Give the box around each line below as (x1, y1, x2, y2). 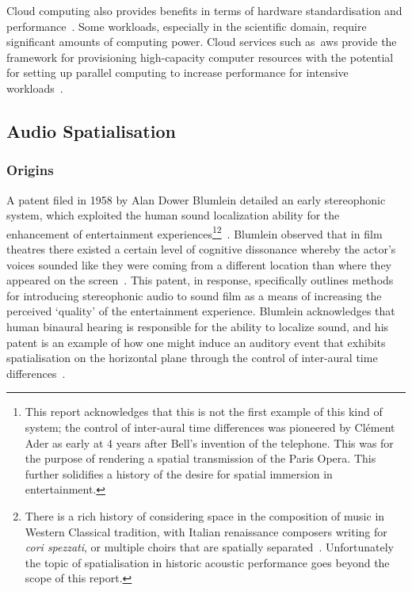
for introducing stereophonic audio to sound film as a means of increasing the (6, 287, 382, 303)
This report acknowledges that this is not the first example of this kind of (25, 403, 383, 420)
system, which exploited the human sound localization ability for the (6, 207, 340, 223)
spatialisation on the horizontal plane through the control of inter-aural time (6, 349, 378, 366)
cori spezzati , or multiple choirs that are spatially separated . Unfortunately (25, 539, 394, 555)
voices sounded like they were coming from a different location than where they (6, 256, 391, 273)
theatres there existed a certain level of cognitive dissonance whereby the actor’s (6, 241, 396, 257)
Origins (6, 160, 54, 180)
